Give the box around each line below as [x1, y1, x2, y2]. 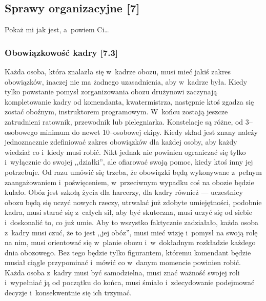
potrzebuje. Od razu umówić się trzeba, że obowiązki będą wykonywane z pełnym [5, 166, 262, 177]
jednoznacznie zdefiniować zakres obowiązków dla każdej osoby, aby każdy [5, 136, 237, 147]
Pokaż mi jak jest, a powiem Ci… [5, 24, 109, 35]
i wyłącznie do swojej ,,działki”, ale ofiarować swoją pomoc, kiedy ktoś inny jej [5, 156, 253, 167]
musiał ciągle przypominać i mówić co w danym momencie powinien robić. [5, 257, 241, 268]
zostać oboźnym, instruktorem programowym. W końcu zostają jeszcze [5, 106, 228, 117]
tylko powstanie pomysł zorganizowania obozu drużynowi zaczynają [5, 86, 217, 97]
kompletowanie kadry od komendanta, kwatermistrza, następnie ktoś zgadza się [5, 96, 254, 107]
